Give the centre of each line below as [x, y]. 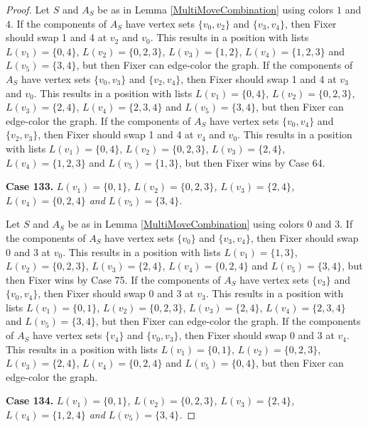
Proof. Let [28, 9]
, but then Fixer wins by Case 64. [252, 162]
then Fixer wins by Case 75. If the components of [113, 279]
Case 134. [30, 400]
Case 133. [30, 186]
